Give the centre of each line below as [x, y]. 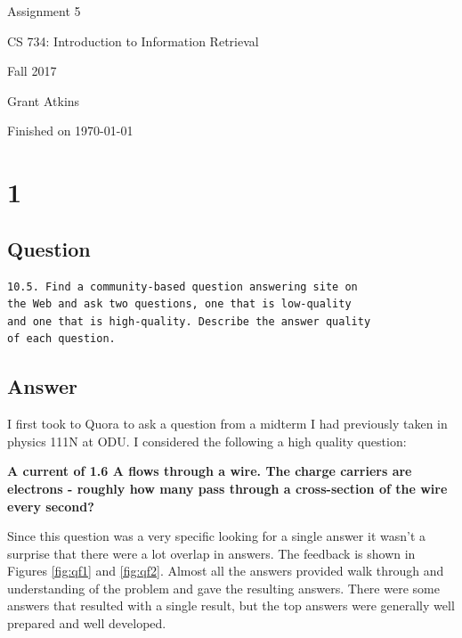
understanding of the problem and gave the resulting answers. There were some [223, 588]
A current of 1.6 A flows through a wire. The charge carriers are [210, 471]
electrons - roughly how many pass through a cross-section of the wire [227, 488]
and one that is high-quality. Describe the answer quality [189, 321]
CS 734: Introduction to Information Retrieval [133, 41]
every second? [51, 506]
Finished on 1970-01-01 [70, 131]
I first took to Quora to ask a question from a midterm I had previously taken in [227, 424]
